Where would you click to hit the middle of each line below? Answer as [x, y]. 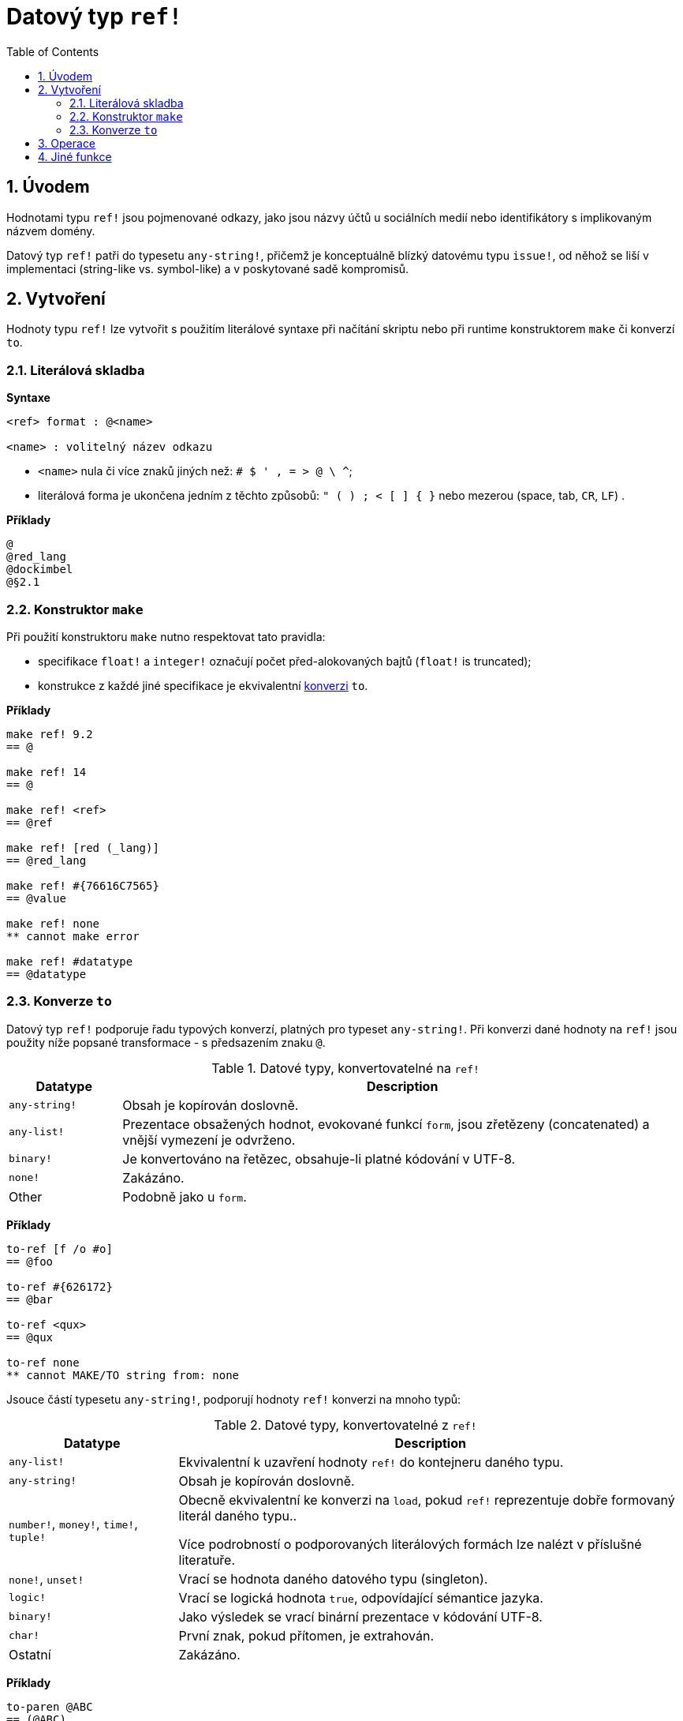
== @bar [30, 1299]
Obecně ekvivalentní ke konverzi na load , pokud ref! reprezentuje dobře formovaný [427, 1500]
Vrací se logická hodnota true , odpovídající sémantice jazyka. [361, 1597]
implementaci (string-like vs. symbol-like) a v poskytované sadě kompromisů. [208, 268]
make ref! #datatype [70, 961]
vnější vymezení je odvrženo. [209, 1140]
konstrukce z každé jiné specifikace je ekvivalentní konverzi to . [203, 685]
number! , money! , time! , [73, 1524]
